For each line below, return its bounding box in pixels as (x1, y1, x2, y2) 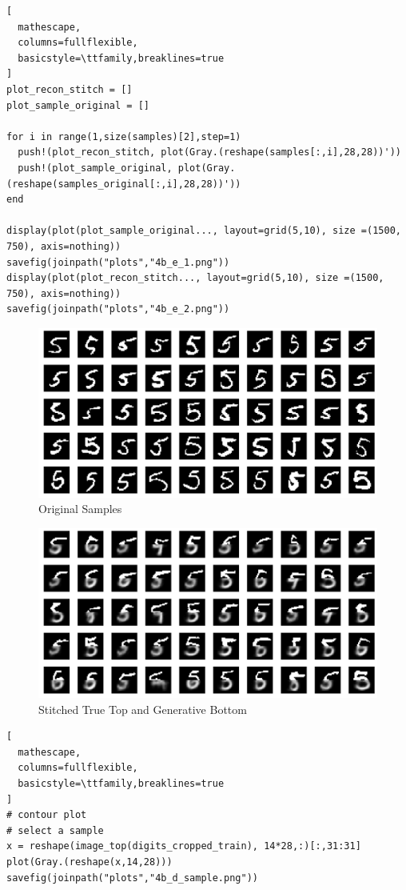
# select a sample (6, 824, 104, 836)
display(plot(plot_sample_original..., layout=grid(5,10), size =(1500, (6, 225, 401, 237)
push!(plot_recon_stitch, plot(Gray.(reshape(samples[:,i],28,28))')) (18, 146, 401, 158)
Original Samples (38, 500, 122, 517)
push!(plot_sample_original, (18, 162, 173, 174)
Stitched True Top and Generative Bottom (38, 700, 247, 717)
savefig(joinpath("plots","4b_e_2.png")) (6, 303, 230, 315)
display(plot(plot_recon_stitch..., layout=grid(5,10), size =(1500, (6, 272, 384, 284)
